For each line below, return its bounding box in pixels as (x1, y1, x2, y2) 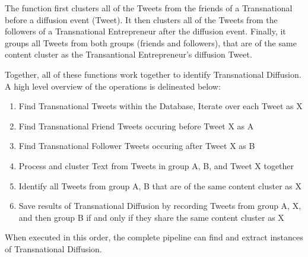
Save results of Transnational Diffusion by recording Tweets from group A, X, (18, 199, 301, 212)
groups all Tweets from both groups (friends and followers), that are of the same (5, 36, 297, 49)
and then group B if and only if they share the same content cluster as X (18, 211, 284, 223)
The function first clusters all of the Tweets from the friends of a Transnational (5, 2, 293, 14)
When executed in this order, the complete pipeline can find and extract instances (5, 231, 303, 243)
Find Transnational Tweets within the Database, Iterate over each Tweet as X (18, 100, 303, 112)
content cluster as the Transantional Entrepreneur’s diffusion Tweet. (5, 48, 252, 61)
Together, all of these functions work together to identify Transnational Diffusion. (5, 68, 301, 80)
